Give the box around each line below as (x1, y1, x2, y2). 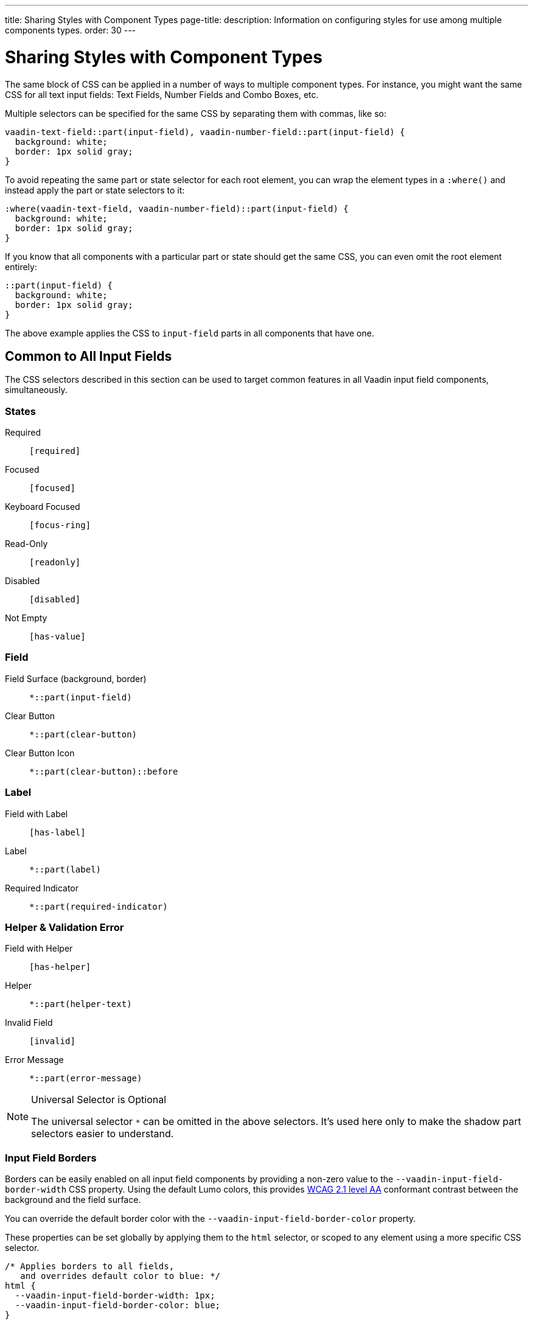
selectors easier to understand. (31, 1127, 174, 1140)
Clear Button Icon (5, 747, 75, 758)
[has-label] (29, 827, 86, 837)
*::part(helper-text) (29, 999, 132, 1009)
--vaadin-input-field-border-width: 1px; (15, 1291, 215, 1301)
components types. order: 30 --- (5, 25, 136, 35)
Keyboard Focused (5, 501, 80, 512)
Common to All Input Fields (5, 348, 172, 364)
